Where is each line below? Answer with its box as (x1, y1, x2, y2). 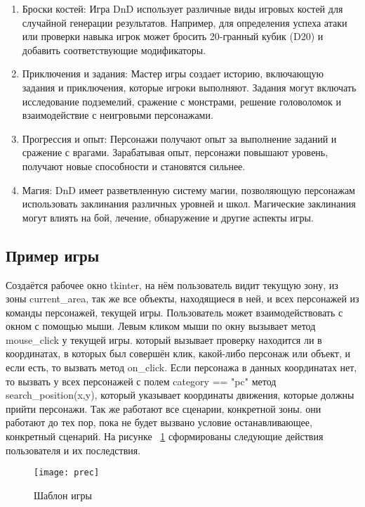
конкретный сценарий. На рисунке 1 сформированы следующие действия (6, 429, 324, 444)
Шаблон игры (34, 487, 92, 502)
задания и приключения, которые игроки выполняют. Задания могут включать (22, 79, 357, 94)
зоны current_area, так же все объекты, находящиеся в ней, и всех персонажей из (6, 291, 359, 306)
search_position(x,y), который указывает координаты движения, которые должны (6, 387, 354, 402)
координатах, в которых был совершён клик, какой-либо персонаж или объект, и (6, 346, 350, 361)
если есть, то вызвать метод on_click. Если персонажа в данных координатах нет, (6, 360, 357, 375)
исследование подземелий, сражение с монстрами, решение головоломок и (22, 94, 342, 108)
